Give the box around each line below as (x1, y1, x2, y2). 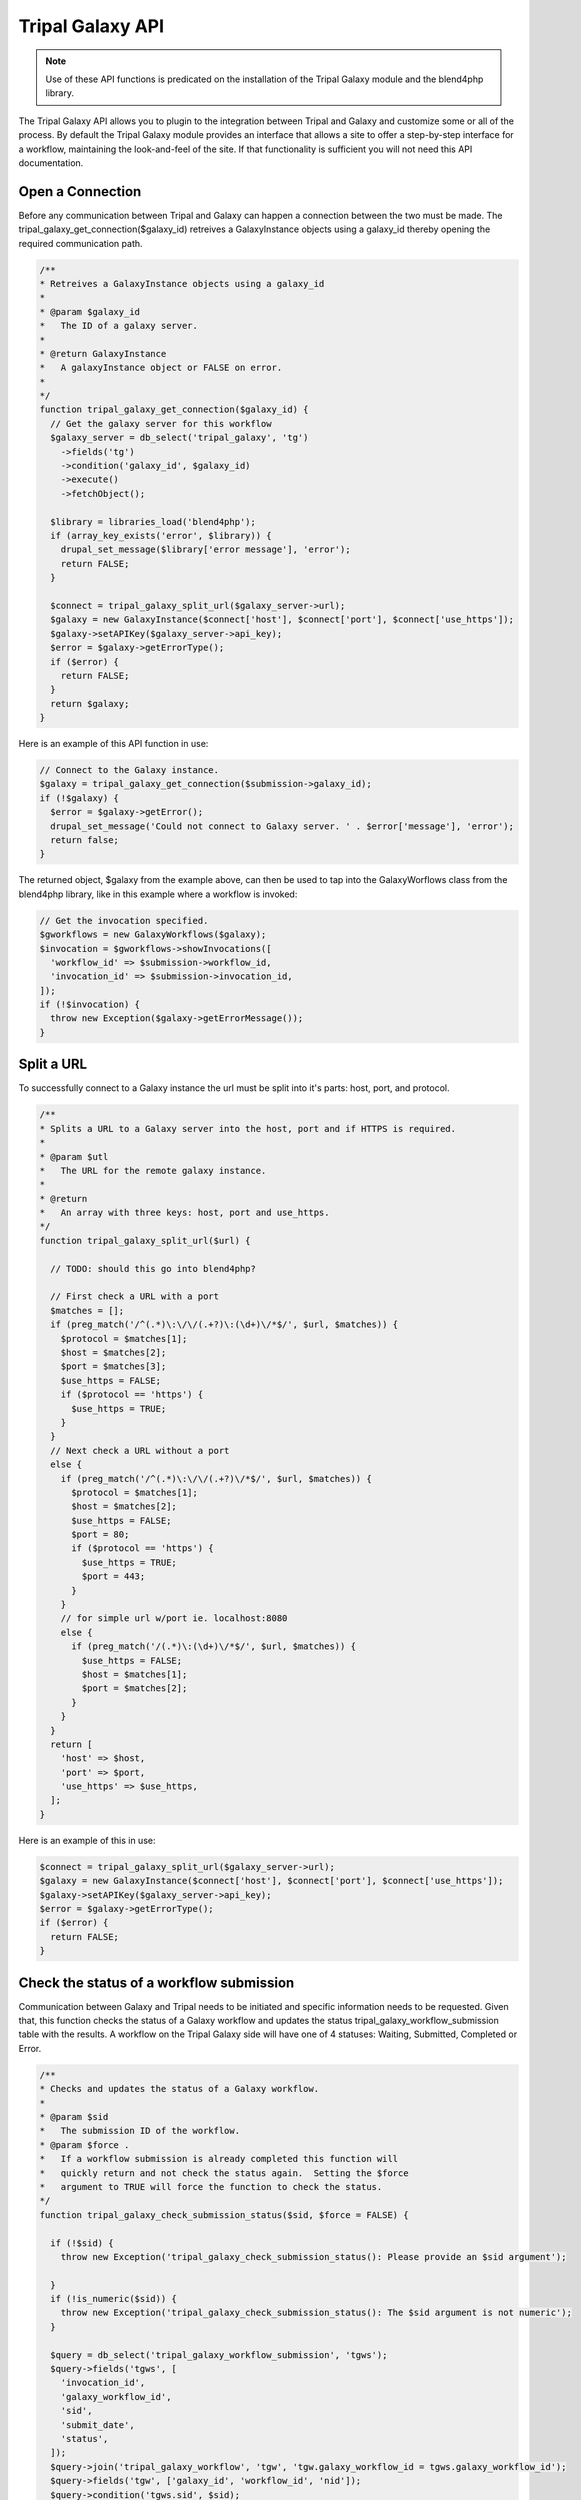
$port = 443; (81, 1571, 146, 1582)
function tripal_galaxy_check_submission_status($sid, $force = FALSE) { (39, 2209, 409, 2220)
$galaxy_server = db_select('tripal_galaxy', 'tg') (50, 432, 309, 444)
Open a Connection (18, 183, 142, 200)
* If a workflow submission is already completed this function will (39, 2153, 399, 2165)
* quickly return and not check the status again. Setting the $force (39, 2167, 409, 2179)
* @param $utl (39, 1151, 109, 1162)
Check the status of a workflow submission (18, 1974, 295, 1991)
